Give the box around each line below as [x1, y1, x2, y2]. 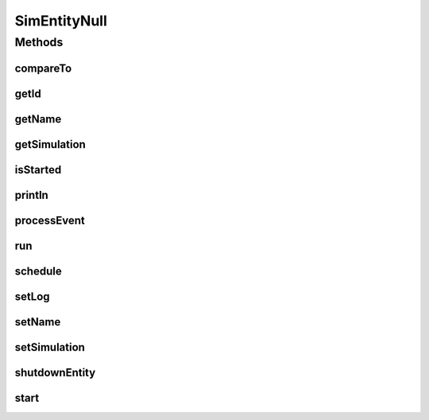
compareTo [14, 61, 72, 75]
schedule [14, 264, 63, 278]
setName [14, 315, 61, 329]
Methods [14, 35, 64, 49]
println [14, 188, 49, 202]
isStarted [14, 163, 62, 177]
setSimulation [14, 340, 85, 354]
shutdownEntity [14, 366, 96, 379]
